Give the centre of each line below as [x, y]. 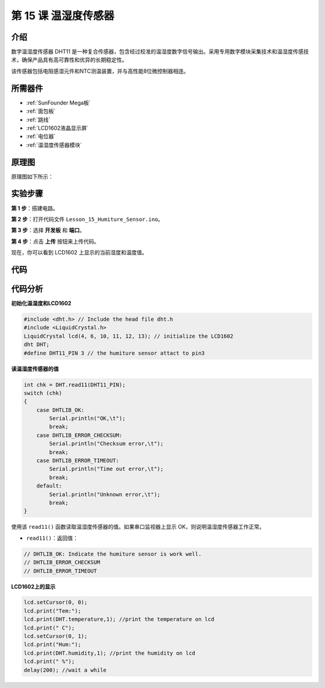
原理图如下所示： [32, 176]
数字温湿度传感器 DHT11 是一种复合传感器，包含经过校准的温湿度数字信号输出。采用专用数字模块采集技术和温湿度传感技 [160, 52]
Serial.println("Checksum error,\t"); [106, 444]
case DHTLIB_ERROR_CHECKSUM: [79, 435]
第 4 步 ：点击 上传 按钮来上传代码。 [55, 241]
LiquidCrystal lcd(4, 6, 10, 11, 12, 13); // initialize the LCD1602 [128, 336]
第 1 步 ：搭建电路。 [35, 208]
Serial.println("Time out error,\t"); [106, 469]
